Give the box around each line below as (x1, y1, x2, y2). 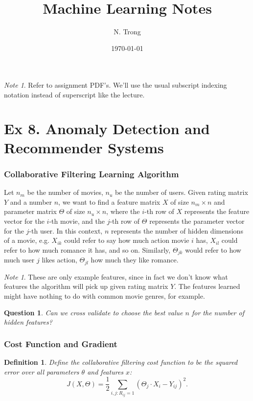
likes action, (42, 255, 77, 265)
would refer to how (185, 244, 241, 255)
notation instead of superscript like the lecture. (4, 89, 145, 99)
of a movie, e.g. (4, 235, 49, 245)
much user (4, 255, 35, 265)
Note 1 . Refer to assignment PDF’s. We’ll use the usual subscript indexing (4, 80, 227, 90)
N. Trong (114, 26, 141, 37)
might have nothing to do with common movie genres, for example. (4, 290, 205, 301)
